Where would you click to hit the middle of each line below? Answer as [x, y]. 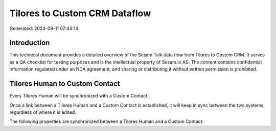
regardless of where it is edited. [43, 112]
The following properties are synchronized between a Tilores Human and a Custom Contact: [107, 121]
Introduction [30, 43]
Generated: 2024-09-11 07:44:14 [44, 28]
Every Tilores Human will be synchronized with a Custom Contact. [79, 96]
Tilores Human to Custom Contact [65, 84]
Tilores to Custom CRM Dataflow [80, 13]
